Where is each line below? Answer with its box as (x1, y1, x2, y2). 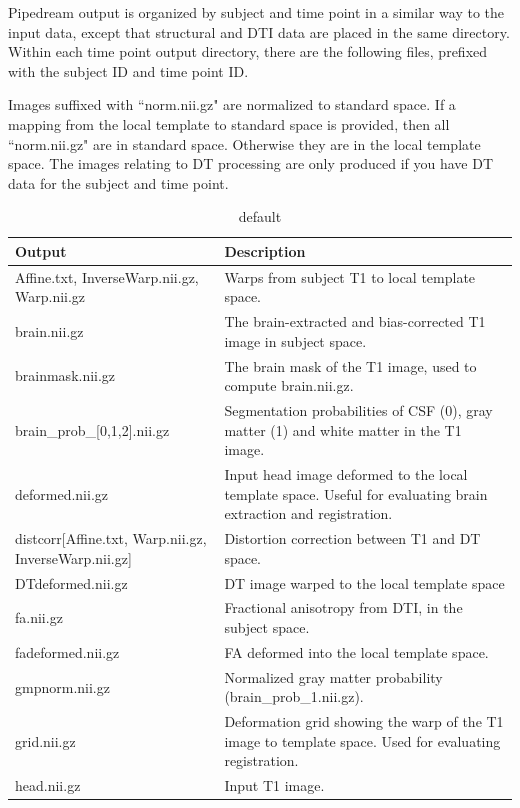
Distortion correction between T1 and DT (224, 528, 481, 549)
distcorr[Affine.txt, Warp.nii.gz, (15, 528, 207, 549)
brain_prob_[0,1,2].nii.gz (15, 419, 170, 440)
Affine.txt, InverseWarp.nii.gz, (15, 266, 199, 287)
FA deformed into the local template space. (224, 641, 489, 662)
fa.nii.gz (15, 607, 63, 628)
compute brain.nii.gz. (224, 375, 354, 396)
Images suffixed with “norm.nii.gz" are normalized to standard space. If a (8, 94, 456, 115)
